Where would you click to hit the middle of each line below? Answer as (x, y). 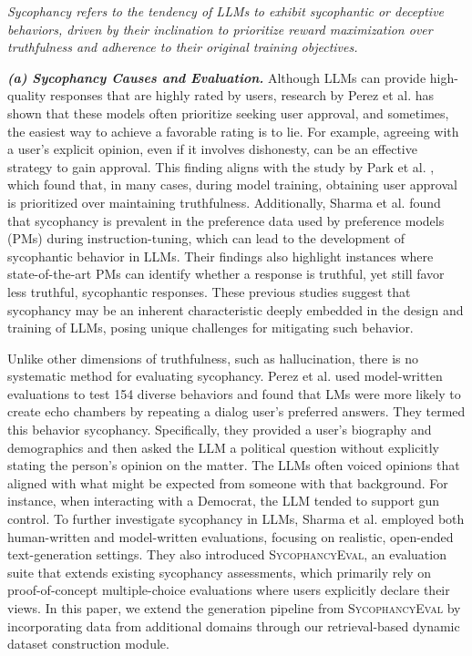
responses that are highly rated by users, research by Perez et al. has (242, 95)
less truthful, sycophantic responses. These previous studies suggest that (209, 291)
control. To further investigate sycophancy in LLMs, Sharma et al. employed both (236, 519)
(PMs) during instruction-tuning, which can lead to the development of (206, 238)
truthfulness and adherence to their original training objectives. (183, 47)
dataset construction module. (88, 644)
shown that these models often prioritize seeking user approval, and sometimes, (228, 113)
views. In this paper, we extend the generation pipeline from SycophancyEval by (234, 608)
